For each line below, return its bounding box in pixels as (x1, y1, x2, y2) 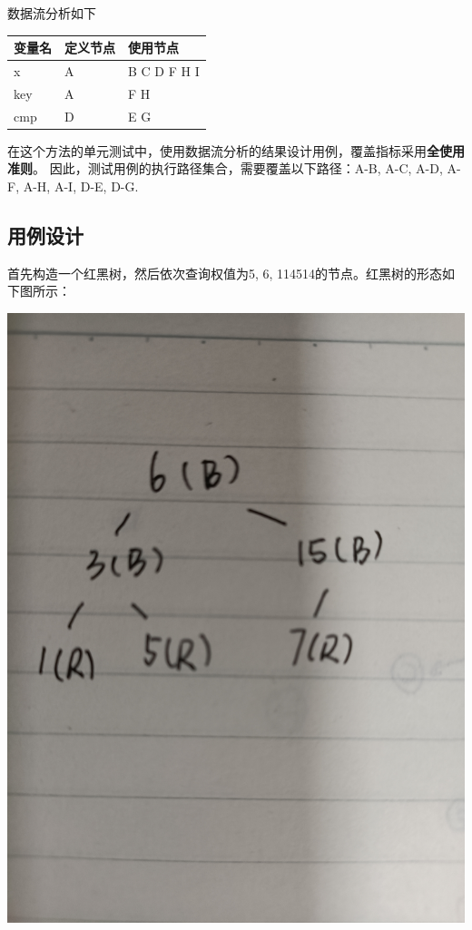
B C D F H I (128, 61, 200, 80)
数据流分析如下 (7, 4, 96, 22)
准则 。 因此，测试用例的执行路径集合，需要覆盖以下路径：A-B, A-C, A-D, (7, 159, 443, 178)
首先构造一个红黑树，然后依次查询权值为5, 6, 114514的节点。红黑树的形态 (7, 263, 443, 282)
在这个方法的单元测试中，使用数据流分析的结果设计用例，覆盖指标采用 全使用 (7, 141, 465, 160)
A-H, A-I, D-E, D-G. (23, 176, 139, 195)
